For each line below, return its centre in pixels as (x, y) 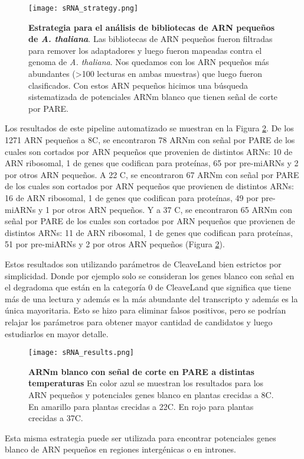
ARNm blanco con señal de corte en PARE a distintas (141, 371)
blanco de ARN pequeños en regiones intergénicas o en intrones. (120, 449)
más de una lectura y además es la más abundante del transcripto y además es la (151, 298)
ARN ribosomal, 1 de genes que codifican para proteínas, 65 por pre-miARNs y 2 (152, 163)
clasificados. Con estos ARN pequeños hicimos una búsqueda (138, 85)
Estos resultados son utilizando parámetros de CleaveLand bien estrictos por (143, 264)
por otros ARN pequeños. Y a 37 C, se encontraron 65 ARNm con (172, 209)
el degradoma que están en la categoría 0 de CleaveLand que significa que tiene (148, 287)
